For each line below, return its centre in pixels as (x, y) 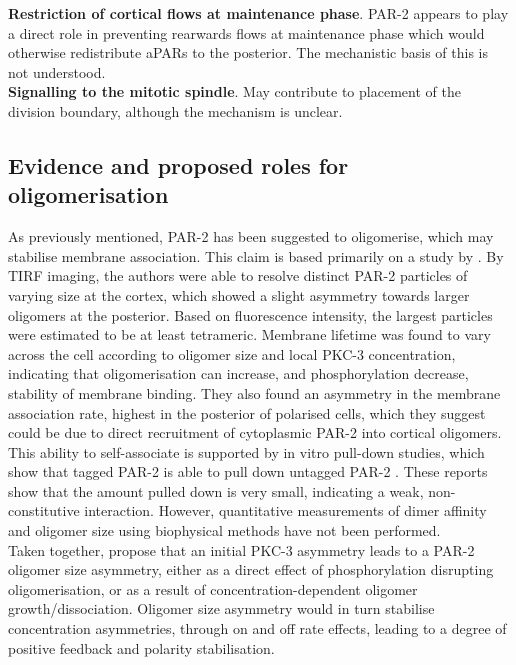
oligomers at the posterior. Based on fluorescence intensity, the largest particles (250, 314)
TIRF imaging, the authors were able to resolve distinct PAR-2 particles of (238, 275)
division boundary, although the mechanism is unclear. (175, 110)
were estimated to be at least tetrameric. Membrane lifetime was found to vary (249, 334)
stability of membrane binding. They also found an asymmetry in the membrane (254, 392)
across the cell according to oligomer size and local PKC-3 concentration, (232, 353)
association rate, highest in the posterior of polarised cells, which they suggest (247, 412)
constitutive (44, 510)
